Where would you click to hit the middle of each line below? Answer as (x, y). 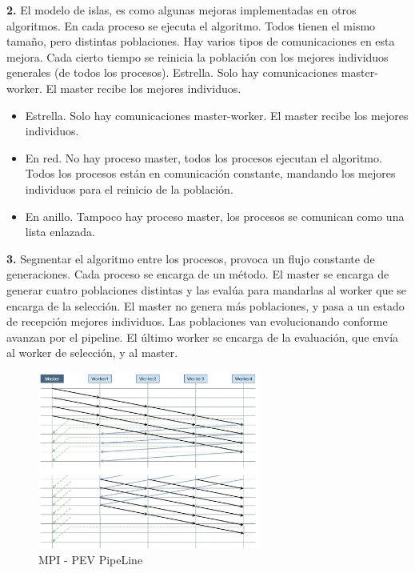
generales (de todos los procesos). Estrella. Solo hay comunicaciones (172, 72)
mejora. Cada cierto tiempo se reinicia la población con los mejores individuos (198, 56)
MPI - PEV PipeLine (91, 560)
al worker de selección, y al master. (92, 353)
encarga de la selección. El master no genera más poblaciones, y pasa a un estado (206, 305)
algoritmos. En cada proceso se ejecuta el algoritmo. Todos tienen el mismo (191, 25)
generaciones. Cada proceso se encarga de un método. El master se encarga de (198, 274)
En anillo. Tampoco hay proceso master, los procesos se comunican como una (215, 216)
